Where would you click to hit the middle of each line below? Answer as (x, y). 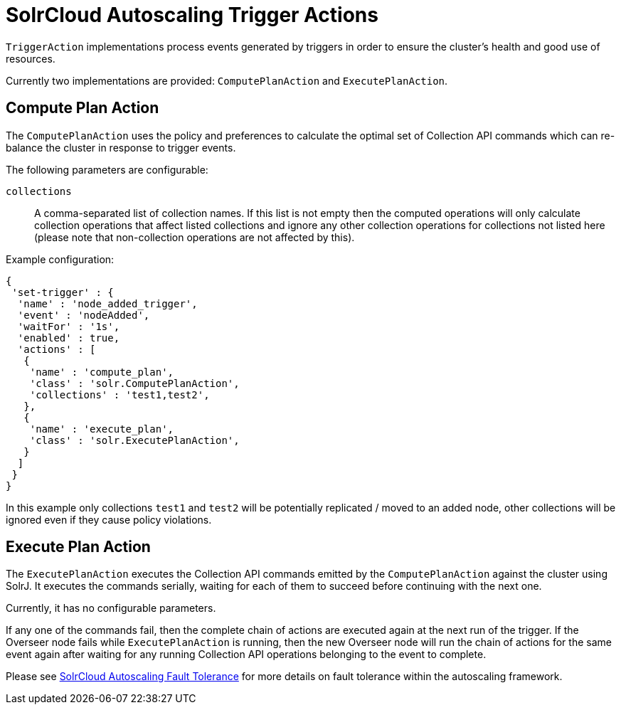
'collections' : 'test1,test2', (120, 394)
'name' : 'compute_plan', (102, 372)
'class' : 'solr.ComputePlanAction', (134, 383)
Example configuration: (60, 259)
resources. (31, 58)
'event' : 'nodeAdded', (84, 315)
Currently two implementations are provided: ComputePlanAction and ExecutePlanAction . (227, 80)
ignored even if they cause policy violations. (109, 519)
